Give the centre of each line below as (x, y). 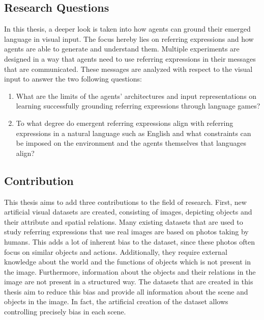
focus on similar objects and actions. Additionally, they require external (116, 251)
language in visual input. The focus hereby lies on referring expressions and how (129, 38)
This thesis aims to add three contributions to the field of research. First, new (125, 202)
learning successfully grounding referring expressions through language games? (138, 106)
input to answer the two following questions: (73, 79)
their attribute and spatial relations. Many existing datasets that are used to (124, 221)
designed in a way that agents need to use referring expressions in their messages (130, 58)
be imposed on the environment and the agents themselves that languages (131, 143)
